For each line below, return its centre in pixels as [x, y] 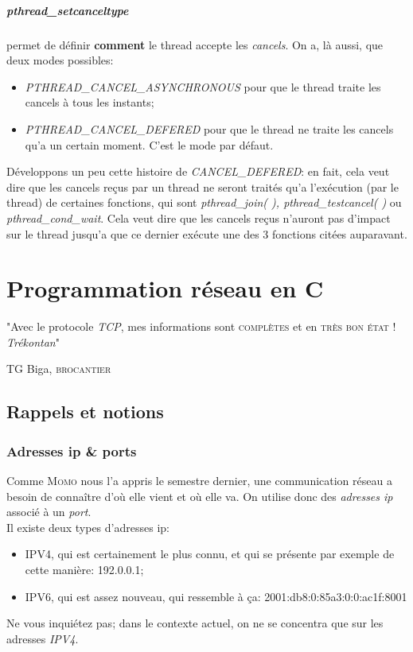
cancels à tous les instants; [90, 102]
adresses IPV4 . [43, 638]
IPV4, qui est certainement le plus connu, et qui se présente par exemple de [210, 554]
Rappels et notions [85, 411]
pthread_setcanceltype [68, 10]
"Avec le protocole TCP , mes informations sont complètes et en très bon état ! [201, 326]
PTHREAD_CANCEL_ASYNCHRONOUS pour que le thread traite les [203, 86]
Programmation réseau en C [165, 288]
